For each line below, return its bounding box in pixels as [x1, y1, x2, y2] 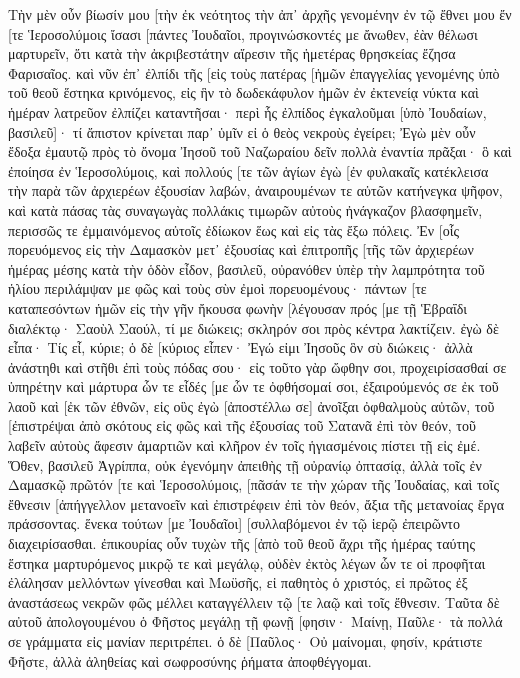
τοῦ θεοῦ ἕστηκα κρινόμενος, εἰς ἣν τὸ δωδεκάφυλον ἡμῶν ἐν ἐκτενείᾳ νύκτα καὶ [8, 82, 479, 103]
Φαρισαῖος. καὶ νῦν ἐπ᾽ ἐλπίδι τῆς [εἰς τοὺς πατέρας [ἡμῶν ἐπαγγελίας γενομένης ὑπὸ [8, 62, 500, 83]
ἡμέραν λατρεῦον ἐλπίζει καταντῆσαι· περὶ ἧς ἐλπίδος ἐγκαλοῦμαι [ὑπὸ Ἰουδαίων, [8, 101, 487, 122]
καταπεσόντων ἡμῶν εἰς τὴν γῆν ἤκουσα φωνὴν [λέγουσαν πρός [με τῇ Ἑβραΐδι [8, 297, 468, 318]
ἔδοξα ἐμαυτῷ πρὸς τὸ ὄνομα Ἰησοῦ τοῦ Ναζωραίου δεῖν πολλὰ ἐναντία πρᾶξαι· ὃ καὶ [8, 141, 512, 162]
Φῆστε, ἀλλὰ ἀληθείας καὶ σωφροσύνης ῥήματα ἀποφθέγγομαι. [8, 650, 372, 671]
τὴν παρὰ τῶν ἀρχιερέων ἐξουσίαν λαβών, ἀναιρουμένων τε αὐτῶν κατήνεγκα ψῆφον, [8, 180, 503, 201]
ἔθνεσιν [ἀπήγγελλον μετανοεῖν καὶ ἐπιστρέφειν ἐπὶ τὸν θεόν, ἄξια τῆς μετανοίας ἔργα [8, 493, 505, 514]
